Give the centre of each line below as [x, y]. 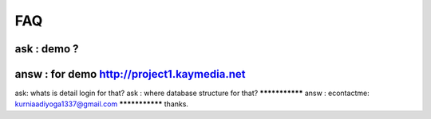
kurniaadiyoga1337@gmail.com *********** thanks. [102, 104]
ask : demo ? [47, 49]
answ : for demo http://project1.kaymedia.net [130, 74]
